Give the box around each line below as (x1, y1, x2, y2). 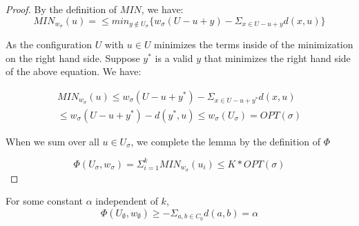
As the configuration (6, 37, 92, 52)
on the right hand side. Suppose (6, 50, 140, 65)
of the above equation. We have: (6, 64, 142, 79)
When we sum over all (6, 134, 99, 148)
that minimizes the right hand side (204, 50, 351, 65)
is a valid (155, 50, 193, 65)
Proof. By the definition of (6, 2, 117, 16)
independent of (95, 194, 158, 208)
